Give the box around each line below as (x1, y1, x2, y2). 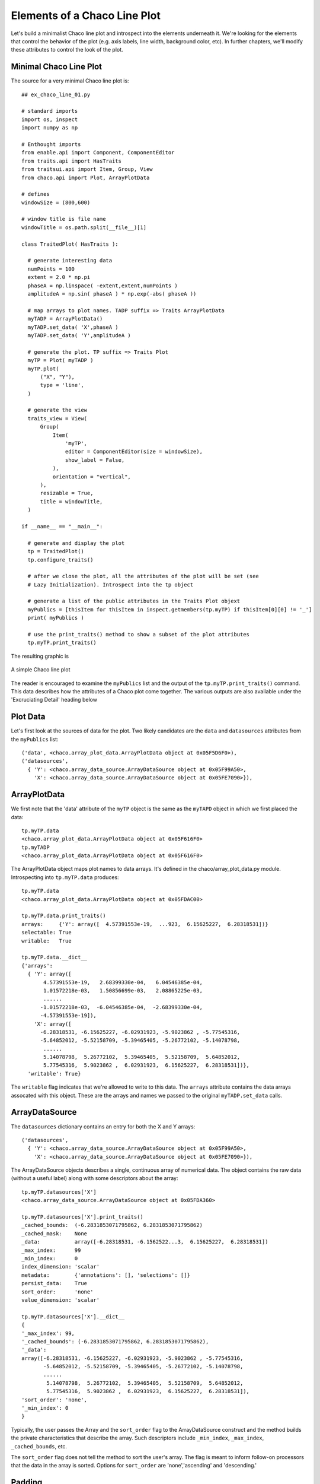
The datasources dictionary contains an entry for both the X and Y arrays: (11, 1122, 196, 1130)
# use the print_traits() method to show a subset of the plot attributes (27, 631, 250, 638)
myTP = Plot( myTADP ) (27, 357, 94, 364)
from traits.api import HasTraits (21, 157, 121, 164)
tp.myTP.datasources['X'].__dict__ (21, 1313, 125, 1320)
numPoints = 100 (27, 265, 75, 272)
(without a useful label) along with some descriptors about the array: (11, 1175, 178, 1182)
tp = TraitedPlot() (27, 548, 84, 555)
